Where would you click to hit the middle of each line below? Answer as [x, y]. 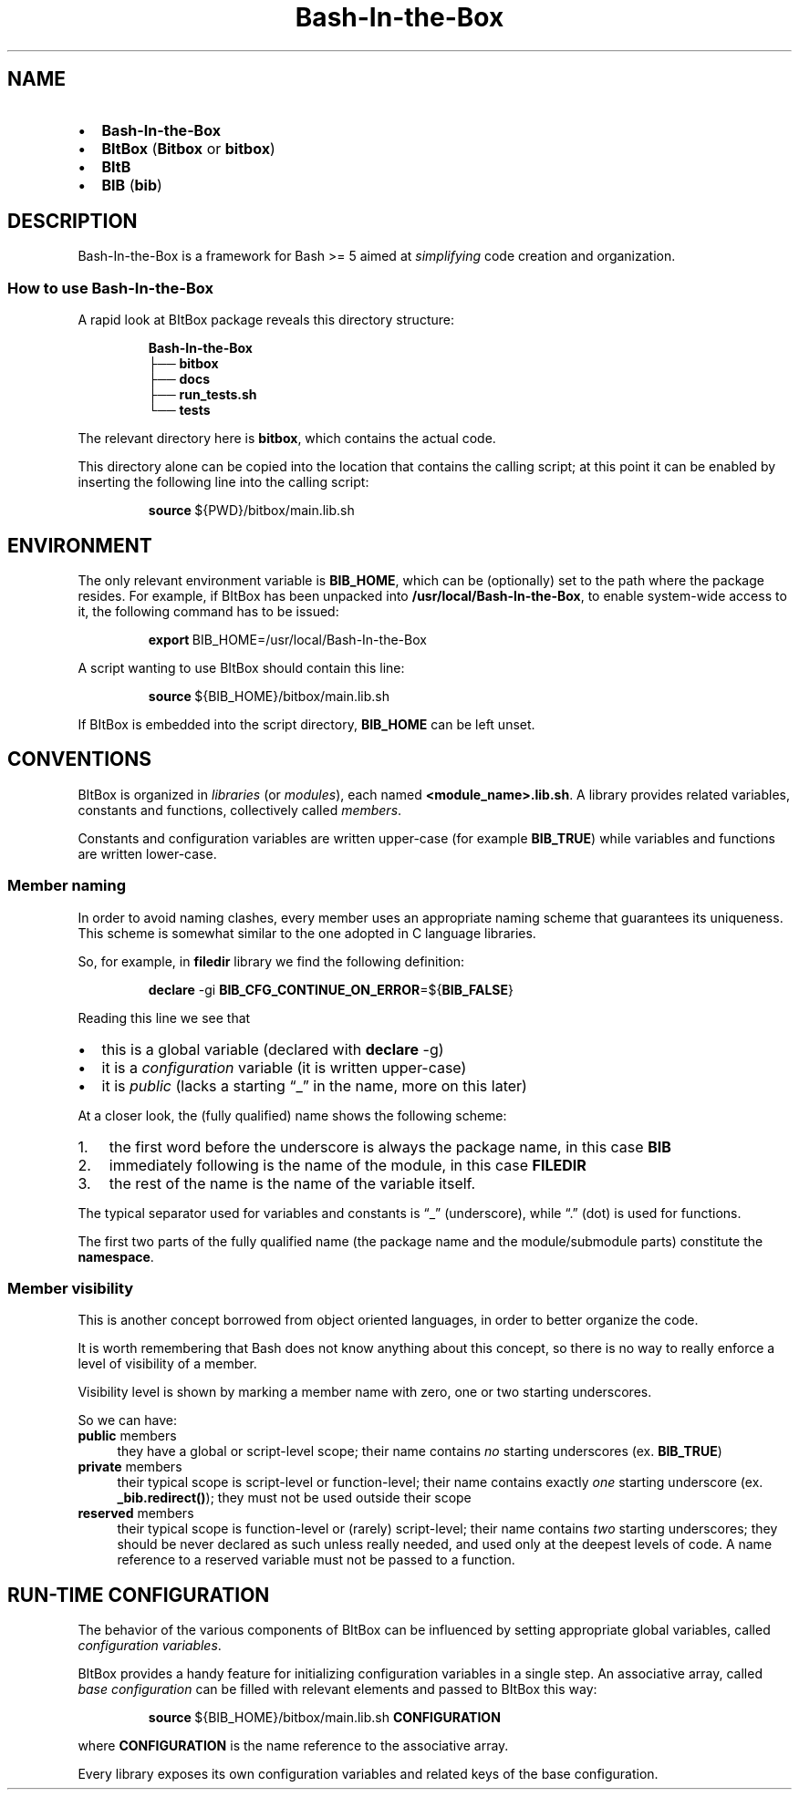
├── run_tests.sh [202, 395]
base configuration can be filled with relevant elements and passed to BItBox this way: [337, 1689]
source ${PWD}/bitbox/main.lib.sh [251, 511]
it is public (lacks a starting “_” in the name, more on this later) [314, 1085]
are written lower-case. [147, 853]
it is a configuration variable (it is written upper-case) [284, 1067]
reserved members [136, 1513]
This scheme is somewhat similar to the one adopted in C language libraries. [307, 933]
